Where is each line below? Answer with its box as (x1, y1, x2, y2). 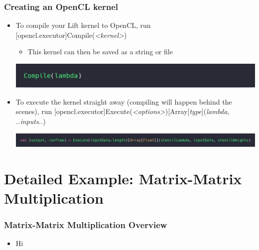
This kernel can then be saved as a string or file (27, 46, 173, 57)
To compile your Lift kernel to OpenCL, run (15, 20, 151, 30)
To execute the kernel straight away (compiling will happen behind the (15, 96, 232, 107)
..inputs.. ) (15, 116, 46, 126)
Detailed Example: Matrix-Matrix (4, 168, 242, 188)
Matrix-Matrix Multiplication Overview (4, 218, 167, 231)
